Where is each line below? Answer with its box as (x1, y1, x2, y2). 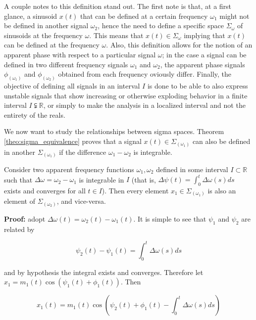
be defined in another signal (4, 20, 89, 31)
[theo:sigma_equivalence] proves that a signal (4, 136, 142, 146)
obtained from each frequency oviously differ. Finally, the (58, 69, 232, 79)
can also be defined (192, 136, 251, 146)
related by (4, 224, 35, 234)
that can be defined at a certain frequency (80, 10, 208, 21)
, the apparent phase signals (160, 59, 245, 69)
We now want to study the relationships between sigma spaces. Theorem (4, 126, 224, 137)
